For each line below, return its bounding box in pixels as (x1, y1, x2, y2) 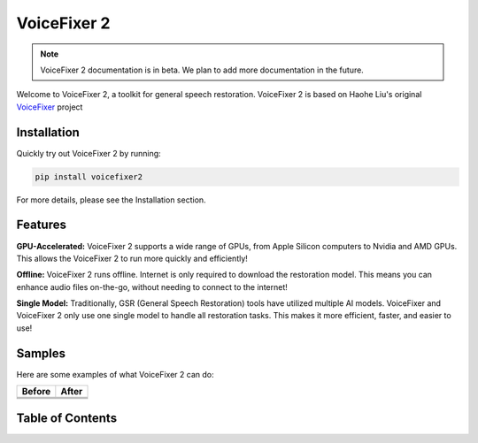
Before (21, 386, 51, 398)
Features (16, 218, 66, 233)
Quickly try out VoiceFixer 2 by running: (16, 148, 161, 158)
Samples (16, 346, 66, 361)
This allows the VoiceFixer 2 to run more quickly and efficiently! (16, 253, 248, 264)
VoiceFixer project (16, 102, 83, 112)
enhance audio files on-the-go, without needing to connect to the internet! (16, 281, 288, 292)
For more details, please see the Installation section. (16, 195, 207, 205)
